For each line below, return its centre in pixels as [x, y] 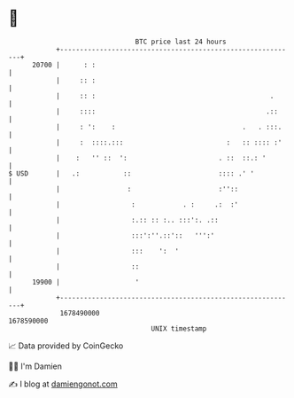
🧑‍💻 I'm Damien [35, 366]
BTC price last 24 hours [181, 42]
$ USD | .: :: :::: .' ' [131, 173]
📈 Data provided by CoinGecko [66, 346]
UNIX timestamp [179, 328]
